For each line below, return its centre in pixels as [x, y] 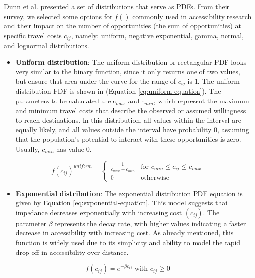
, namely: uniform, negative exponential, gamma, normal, [157, 35]
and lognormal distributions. [47, 45]
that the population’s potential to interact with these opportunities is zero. [128, 139]
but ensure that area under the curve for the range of [96, 81]
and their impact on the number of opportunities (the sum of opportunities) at [123, 26]
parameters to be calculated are [63, 101]
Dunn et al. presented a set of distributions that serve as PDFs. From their [117, 6]
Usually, [28, 149]
